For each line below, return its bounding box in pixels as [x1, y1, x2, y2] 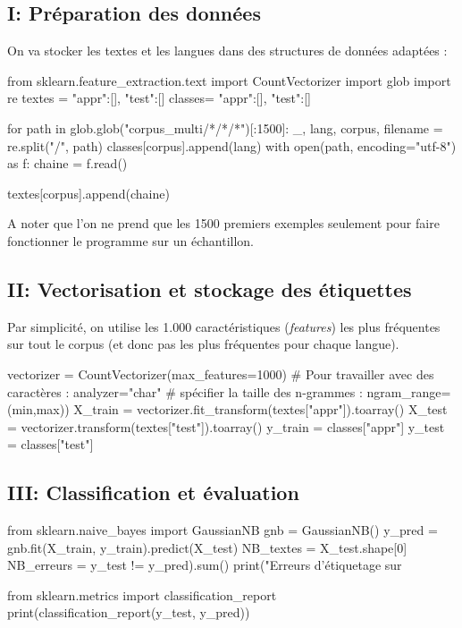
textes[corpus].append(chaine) [7, 183, 170, 202]
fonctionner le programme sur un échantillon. [7, 231, 254, 250]
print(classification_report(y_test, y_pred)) [7, 603, 250, 622]
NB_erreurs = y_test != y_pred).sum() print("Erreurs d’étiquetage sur [7, 556, 402, 574]
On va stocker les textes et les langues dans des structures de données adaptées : [7, 41, 448, 60]
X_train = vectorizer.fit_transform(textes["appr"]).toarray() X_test [73, 400, 448, 419]
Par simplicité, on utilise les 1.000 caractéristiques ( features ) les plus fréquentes [7, 317, 441, 335]
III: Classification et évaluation [7, 479, 299, 506]
